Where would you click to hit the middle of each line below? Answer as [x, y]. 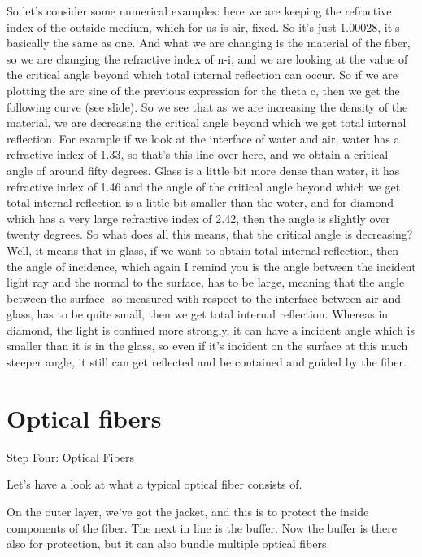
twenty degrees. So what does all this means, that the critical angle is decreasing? [210, 234]
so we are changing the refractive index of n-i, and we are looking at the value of [207, 58]
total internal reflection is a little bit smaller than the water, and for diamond [200, 202]
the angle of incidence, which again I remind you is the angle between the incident [211, 266]
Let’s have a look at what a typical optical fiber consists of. [154, 484]
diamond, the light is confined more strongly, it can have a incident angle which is [211, 329]
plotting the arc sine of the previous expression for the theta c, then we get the [203, 90]
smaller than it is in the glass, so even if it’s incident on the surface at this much [207, 346]
